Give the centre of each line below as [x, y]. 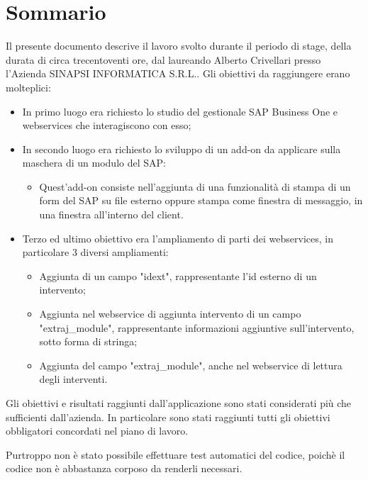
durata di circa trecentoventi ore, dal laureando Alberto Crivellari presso [163, 59]
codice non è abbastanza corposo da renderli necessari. [124, 468]
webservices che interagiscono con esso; [107, 125]
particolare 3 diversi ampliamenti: [95, 252]
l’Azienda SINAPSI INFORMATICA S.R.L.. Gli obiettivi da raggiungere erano [178, 73]
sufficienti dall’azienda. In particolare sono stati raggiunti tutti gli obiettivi [168, 417]
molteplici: [28, 87]
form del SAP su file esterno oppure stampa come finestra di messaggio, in [201, 200]
